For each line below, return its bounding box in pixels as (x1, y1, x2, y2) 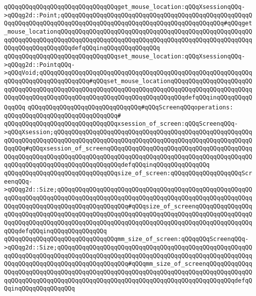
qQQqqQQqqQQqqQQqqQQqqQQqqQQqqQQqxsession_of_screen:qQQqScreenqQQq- (4, 120, 238, 128)
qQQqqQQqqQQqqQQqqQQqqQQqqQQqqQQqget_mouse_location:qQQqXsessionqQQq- (4, 3, 245, 10)
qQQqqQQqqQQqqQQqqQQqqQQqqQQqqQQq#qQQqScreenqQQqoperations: (27, 103, 233, 111)
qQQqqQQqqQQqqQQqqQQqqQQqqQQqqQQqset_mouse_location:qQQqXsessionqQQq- (4, 52, 245, 60)
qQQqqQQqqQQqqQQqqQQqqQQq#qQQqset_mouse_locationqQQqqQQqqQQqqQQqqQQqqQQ (4, 77, 253, 85)
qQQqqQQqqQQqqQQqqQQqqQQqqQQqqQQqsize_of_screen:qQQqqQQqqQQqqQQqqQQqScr (4, 170, 253, 177)
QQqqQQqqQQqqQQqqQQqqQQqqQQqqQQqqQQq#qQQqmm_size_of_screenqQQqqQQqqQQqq (4, 260, 253, 268)
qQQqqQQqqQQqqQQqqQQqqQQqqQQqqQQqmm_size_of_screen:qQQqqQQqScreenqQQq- (4, 236, 249, 243)
